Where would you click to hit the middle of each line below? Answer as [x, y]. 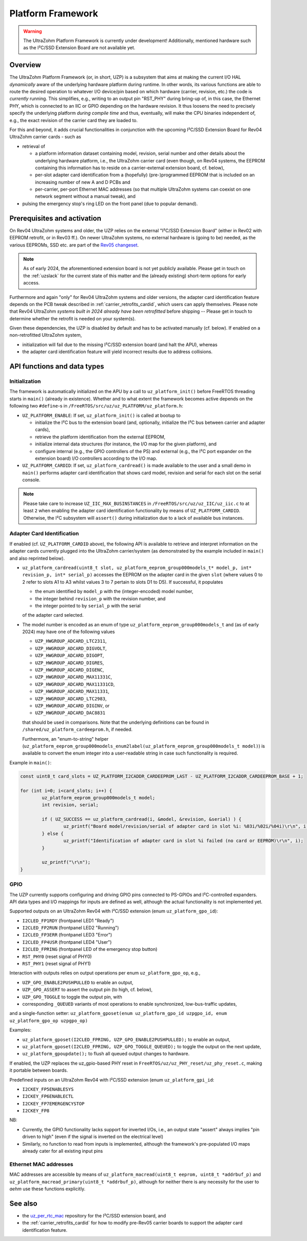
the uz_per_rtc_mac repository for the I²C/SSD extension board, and [94, 1215]
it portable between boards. [39, 1070]
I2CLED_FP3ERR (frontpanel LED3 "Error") [67, 935]
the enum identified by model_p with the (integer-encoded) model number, [114, 592]
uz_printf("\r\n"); [66, 862]
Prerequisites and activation [56, 218]
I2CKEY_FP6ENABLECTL [48, 1096]
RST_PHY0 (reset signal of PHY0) [57, 957]
